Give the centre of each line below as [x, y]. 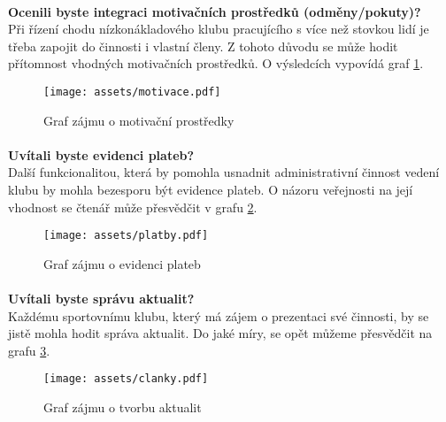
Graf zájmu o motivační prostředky [139, 120]
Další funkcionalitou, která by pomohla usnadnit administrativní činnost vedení [224, 172]
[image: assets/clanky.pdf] [126, 379]
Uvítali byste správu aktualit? [101, 299]
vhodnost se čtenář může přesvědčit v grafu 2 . [133, 207]
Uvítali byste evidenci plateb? [101, 154]
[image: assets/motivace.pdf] [132, 92]
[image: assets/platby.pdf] [126, 236]
